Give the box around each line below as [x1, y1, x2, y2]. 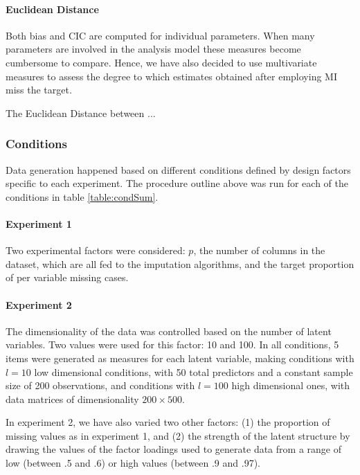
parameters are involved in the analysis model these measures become [6, 42, 301, 56]
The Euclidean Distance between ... [6, 105, 156, 120]
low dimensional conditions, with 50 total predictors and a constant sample [34, 364, 353, 379]
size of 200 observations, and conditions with [6, 378, 195, 393]
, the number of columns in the [193, 243, 325, 258]
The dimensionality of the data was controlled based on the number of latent [6, 323, 332, 338]
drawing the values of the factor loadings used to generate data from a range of [6, 442, 341, 456]
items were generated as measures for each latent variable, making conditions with [6, 350, 354, 365]
